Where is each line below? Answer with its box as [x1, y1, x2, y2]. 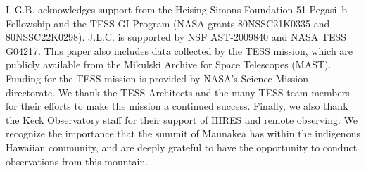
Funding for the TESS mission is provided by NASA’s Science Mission [6, 70, 308, 85]
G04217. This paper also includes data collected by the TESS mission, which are [6, 43, 353, 58]
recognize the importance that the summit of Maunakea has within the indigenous [6, 126, 360, 141]
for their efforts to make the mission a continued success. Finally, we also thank [6, 99, 348, 113]
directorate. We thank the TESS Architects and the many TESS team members [6, 84, 350, 99]
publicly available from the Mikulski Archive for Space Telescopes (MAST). [6, 57, 332, 72]
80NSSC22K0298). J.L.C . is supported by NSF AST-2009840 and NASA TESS [6, 30, 347, 44]
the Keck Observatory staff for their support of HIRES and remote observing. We [6, 112, 358, 127]
